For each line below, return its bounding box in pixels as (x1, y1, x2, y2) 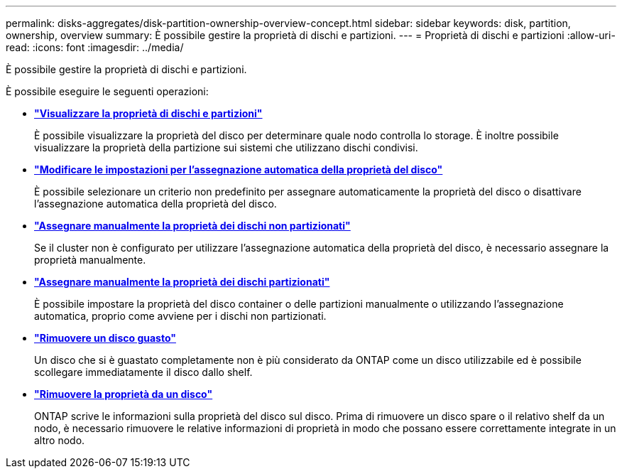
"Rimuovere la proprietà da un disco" (34, 388, 213, 400)
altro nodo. (34, 434, 85, 446)
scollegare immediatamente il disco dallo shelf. (34, 366, 253, 378)
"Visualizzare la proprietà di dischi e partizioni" (34, 107, 263, 119)
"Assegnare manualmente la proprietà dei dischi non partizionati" (34, 220, 351, 232)
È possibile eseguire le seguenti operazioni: (6, 85, 209, 97)
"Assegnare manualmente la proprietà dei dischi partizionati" (34, 276, 330, 288)
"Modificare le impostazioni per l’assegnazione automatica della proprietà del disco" (34, 163, 443, 176)
